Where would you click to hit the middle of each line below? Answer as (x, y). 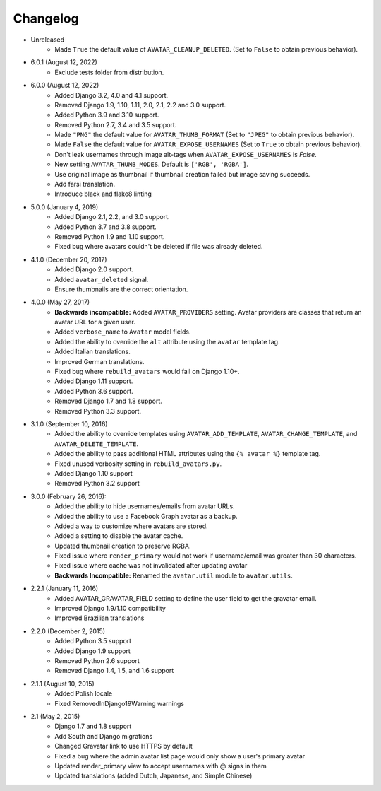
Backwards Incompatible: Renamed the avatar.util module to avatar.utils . (174, 575)
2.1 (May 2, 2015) (55, 716)
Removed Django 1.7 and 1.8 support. (108, 401)
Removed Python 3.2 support (97, 484)
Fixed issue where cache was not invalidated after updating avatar (151, 566)
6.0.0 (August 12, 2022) (65, 86)
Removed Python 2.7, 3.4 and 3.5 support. (116, 124)
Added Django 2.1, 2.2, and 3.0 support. (112, 217)
